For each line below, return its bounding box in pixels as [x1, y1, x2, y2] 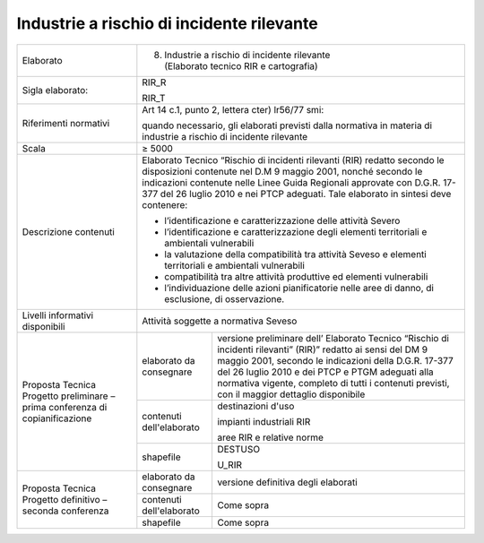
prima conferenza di [22, 401, 108, 413]
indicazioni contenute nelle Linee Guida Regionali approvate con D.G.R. [142, 176, 441, 188]
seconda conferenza [22, 504, 109, 517]
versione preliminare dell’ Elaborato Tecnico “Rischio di [216, 332, 450, 344]
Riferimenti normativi [22, 116, 110, 129]
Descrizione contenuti [22, 225, 116, 237]
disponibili [22, 320, 65, 332]
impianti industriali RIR [216, 415, 311, 427]
